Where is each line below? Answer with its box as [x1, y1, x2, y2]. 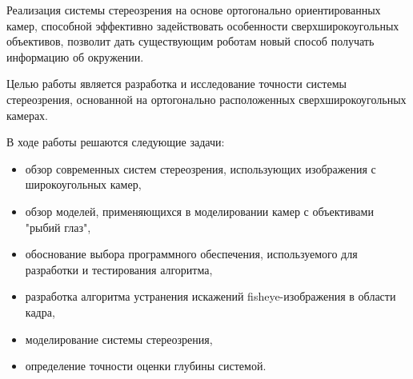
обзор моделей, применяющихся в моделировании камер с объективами [25, 202, 374, 219]
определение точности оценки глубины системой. [25, 357, 267, 374]
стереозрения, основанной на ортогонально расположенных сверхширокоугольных [6, 90, 407, 107]
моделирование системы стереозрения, [25, 330, 213, 347]
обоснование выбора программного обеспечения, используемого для [25, 245, 358, 262]
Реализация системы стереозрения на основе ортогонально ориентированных [6, 2, 381, 18]
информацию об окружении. [6, 48, 144, 65]
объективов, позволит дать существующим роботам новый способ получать [6, 33, 375, 50]
